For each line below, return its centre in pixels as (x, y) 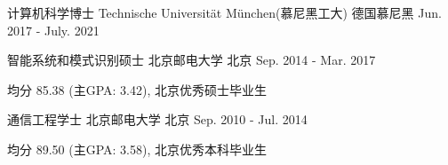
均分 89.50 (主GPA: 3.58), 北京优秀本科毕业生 (137, 149)
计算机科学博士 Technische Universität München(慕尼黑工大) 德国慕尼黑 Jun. (224, 12)
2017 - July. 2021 (53, 30)
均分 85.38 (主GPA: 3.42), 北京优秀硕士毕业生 (137, 89)
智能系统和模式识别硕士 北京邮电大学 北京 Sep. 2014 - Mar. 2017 (192, 60)
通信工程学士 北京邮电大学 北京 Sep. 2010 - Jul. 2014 (157, 119)
